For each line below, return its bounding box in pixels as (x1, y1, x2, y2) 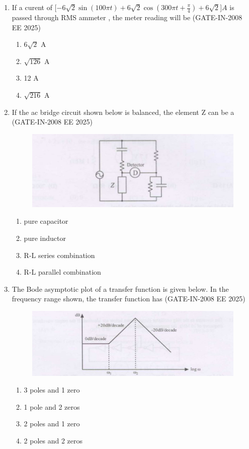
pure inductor (24, 233, 66, 243)
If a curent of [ (12, 2, 57, 12)
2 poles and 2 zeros (24, 435, 83, 445)
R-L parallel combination (24, 267, 101, 277)
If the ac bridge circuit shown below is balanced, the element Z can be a (12, 106, 234, 117)
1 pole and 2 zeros (24, 401, 80, 412)
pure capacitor (24, 216, 68, 226)
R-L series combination (24, 249, 95, 260)
